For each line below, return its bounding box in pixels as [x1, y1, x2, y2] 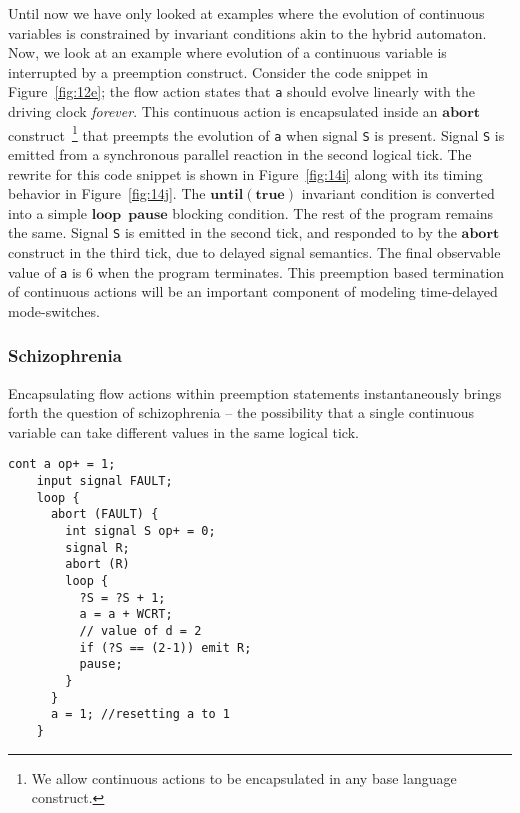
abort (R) [65, 557, 130, 572]
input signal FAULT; [36, 474, 173, 489]
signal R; [65, 540, 130, 555]
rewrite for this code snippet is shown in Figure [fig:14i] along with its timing [8, 163, 483, 184]
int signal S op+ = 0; [65, 524, 216, 539]
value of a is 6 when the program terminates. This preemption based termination [8, 261, 505, 282]
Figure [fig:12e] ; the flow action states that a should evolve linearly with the [8, 81, 475, 102]
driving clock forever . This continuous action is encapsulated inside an [8, 101, 438, 122]
